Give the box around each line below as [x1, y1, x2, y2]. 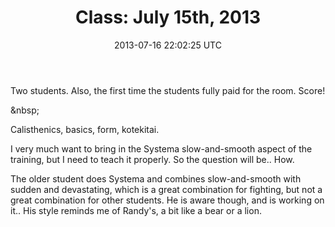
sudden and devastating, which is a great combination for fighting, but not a [10, 183, 323, 195]
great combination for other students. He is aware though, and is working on [10, 194, 325, 206]
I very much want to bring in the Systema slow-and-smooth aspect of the [10, 142, 313, 155]
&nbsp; [10, 104, 40, 116]
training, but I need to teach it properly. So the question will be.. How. [10, 153, 295, 165]
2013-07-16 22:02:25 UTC [114, 39, 222, 51]
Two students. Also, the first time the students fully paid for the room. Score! [10, 84, 326, 96]
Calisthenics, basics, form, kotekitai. [10, 123, 160, 135]
